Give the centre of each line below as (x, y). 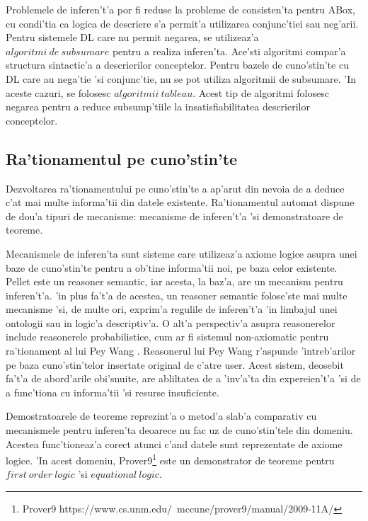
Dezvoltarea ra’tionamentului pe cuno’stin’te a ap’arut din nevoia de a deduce (175, 188)
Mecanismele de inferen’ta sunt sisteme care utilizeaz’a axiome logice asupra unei (182, 253)
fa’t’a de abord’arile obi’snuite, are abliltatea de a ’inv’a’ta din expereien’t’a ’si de (183, 378)
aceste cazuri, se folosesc (58, 92)
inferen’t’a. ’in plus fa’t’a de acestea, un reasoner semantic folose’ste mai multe (177, 295)
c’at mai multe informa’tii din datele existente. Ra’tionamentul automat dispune (180, 202)
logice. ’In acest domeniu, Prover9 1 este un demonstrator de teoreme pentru (170, 459)
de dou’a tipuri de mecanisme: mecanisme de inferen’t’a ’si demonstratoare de (174, 216)
